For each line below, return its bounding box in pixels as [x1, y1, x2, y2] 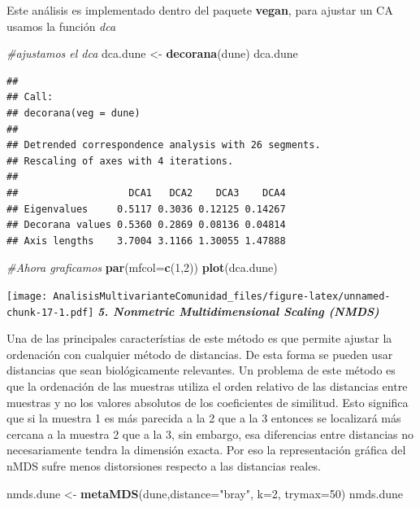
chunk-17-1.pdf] [6, 306, 94, 318]
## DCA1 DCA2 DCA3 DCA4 [6, 186, 286, 199]
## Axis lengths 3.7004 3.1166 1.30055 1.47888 [6, 234, 286, 247]
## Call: [6, 91, 54, 103]
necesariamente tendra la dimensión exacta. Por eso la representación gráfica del [6, 441, 406, 458]
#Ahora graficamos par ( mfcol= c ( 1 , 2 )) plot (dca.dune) [6, 259, 278, 276]
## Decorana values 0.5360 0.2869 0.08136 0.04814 [6, 219, 286, 231]
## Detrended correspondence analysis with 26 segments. [6, 139, 321, 151]
